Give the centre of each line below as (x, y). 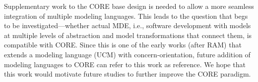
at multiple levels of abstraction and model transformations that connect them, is (128, 35)
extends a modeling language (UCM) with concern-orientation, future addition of (127, 54)
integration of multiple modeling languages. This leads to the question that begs (126, 16)
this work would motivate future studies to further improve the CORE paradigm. (128, 74)
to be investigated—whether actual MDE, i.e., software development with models (128, 25)
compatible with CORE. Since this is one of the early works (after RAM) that (123, 45)
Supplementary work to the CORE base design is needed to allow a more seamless (129, 6)
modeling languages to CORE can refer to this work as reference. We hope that (125, 64)
